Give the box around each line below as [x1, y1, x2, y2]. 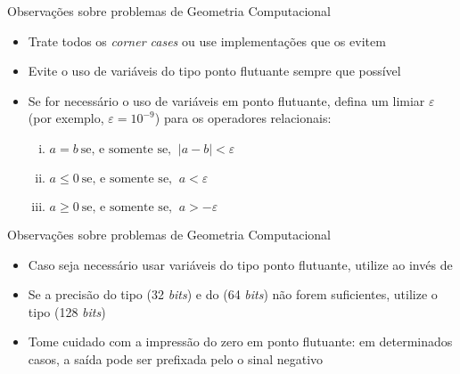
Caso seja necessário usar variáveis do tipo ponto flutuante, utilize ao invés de [28, 255, 453, 273]
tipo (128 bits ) [28, 302, 106, 321]
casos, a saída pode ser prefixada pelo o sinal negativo [28, 349, 324, 368]
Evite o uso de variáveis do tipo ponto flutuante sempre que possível [28, 61, 401, 80]
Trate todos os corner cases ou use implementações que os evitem [28, 31, 386, 50]
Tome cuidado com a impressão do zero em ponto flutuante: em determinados [28, 332, 453, 351]
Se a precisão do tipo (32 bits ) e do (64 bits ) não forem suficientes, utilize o [28, 285, 438, 304]
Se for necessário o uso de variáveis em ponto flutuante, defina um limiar [28, 91, 425, 110]
